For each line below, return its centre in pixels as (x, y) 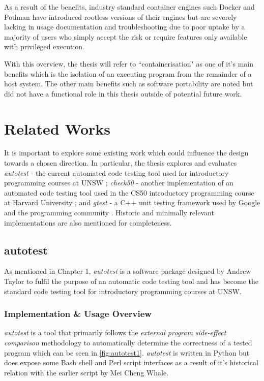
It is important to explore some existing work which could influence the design (126, 153)
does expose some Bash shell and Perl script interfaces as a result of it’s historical (131, 362)
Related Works (57, 128)
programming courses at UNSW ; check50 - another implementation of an (119, 183)
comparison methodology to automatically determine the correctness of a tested (128, 343)
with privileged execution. (44, 46)
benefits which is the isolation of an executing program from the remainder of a (128, 73)
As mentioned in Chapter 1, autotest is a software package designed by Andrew (128, 271)
